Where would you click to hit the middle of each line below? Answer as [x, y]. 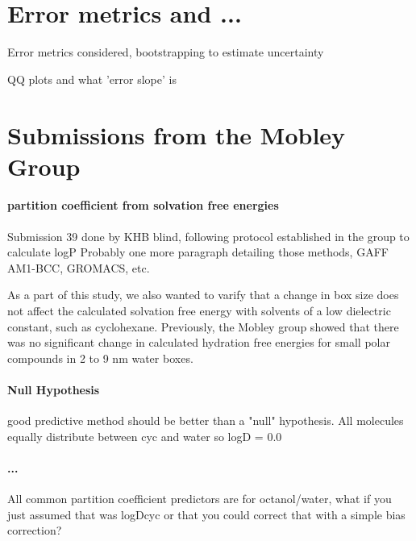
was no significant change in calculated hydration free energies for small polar [199, 342]
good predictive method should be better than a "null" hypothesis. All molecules [206, 420]
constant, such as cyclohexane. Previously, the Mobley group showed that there [203, 326]
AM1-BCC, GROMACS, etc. [79, 267]
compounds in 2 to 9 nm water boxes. [100, 358]
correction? [35, 530]
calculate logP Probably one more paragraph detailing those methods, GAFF [198, 252]
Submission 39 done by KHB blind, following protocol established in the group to [208, 236]
